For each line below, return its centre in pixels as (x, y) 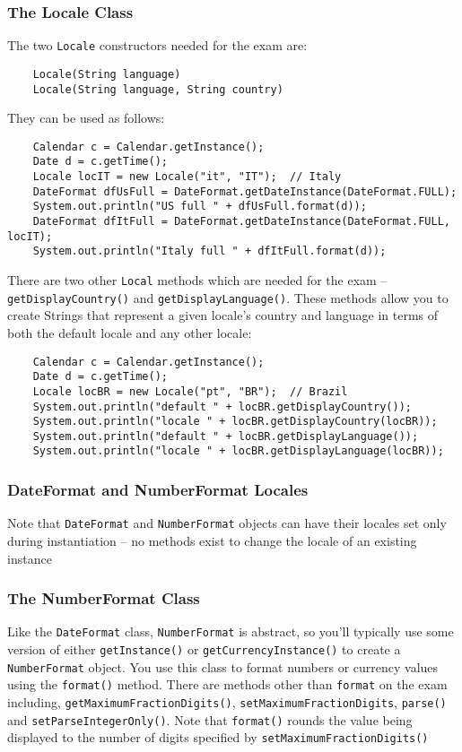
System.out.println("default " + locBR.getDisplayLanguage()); (226, 436)
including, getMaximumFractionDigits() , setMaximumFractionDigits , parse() (227, 702)
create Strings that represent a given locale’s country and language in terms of (223, 315)
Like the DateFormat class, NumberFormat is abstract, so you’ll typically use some (231, 631)
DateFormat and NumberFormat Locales (158, 490)
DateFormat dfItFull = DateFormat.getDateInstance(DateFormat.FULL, (241, 222)
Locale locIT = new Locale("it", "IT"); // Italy (187, 177)
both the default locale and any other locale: (130, 332)
